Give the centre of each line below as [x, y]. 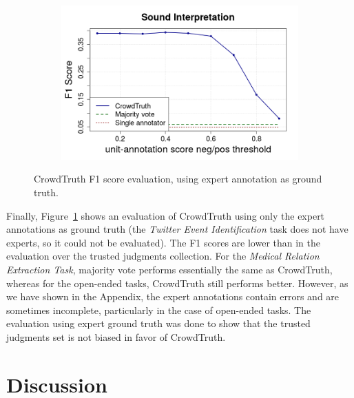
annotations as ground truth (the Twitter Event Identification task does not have [177, 229]
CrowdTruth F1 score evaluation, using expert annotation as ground [178, 179]
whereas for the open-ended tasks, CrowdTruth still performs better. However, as [177, 283]
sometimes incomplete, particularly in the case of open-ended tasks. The [159, 310]
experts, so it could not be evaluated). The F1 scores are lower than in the [164, 242]
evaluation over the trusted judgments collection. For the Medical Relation [163, 256]
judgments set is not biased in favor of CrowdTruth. [116, 336]
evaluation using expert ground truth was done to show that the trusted [158, 323]
